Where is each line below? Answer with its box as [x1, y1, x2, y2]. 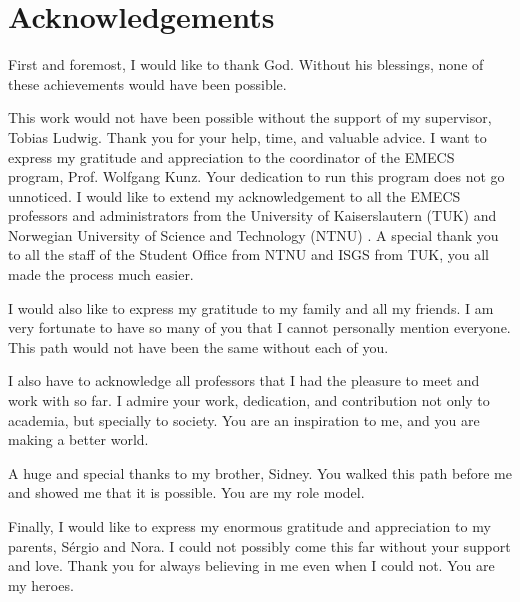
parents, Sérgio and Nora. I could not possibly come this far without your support [8, 535, 511, 556]
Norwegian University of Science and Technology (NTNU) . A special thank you [8, 224, 499, 245]
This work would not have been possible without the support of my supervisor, [8, 107, 492, 128]
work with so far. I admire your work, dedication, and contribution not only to [8, 390, 490, 411]
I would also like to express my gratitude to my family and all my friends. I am [8, 297, 494, 318]
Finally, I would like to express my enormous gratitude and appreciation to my [8, 516, 491, 536]
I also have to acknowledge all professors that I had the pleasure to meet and [8, 370, 480, 391]
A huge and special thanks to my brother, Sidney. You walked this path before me [8, 462, 512, 483]
